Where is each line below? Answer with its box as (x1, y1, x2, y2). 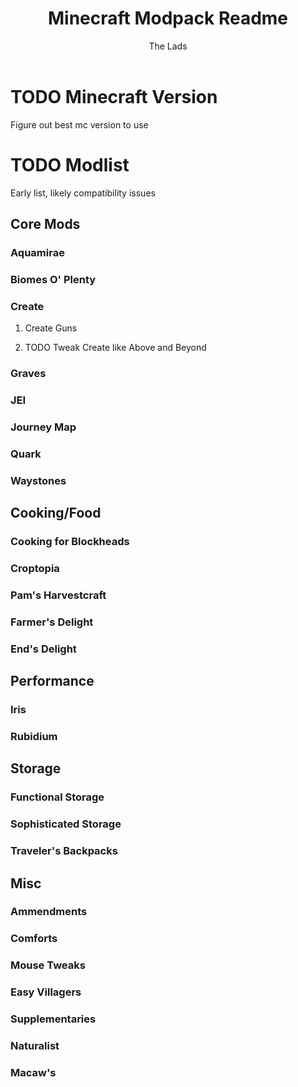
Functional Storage (10, 790, 105, 804)
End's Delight (10, 642, 77, 656)
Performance (10, 673, 95, 690)
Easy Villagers (10, 985, 82, 999)
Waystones (10, 473, 67, 487)
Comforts (10, 932, 58, 946)
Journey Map (10, 420, 77, 434)
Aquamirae (10, 245, 65, 259)
